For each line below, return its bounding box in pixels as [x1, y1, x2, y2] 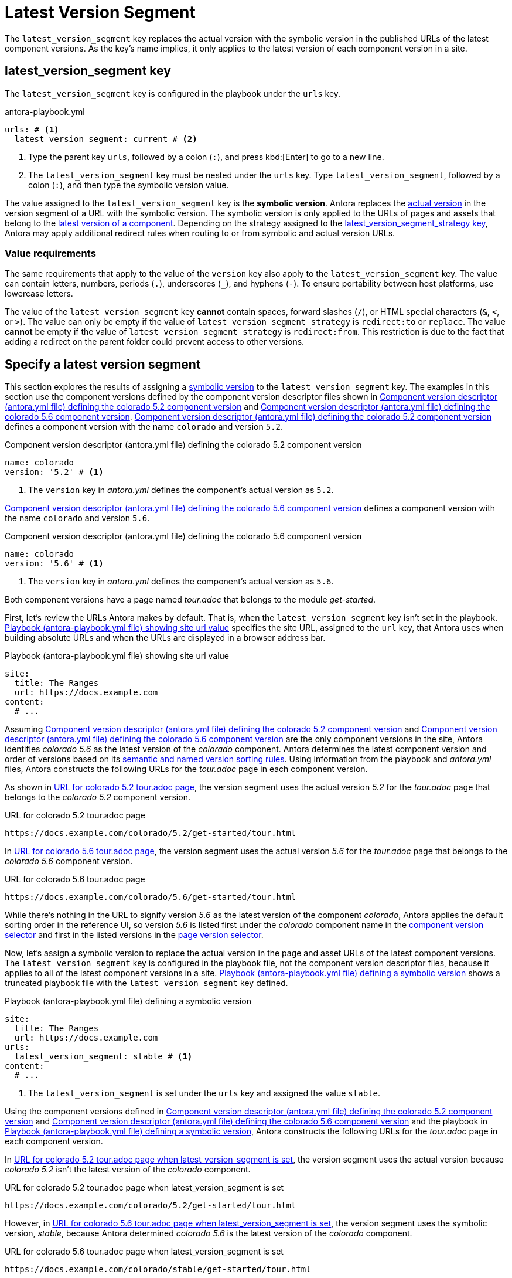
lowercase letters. [5, 288, 73, 299]
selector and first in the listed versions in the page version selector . [5, 930, 264, 940]
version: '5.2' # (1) [5, 467, 104, 477]
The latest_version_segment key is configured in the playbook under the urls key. [5, 88, 341, 98]
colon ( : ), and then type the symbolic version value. [28, 179, 229, 190]
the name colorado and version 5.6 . [5, 513, 150, 524]
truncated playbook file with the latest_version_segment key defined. [5, 978, 288, 988]
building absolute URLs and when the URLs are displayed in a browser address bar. [5, 633, 326, 643]
